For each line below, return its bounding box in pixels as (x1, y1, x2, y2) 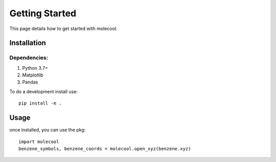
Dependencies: (9, 54, 49, 61)
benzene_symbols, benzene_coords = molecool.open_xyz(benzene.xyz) (18, 146, 191, 151)
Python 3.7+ (22, 65, 48, 71)
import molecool (18, 139, 59, 145)
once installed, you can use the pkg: (9, 127, 86, 133)
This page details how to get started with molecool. (9, 25, 118, 32)
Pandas (22, 79, 38, 85)
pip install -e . (18, 100, 62, 106)
